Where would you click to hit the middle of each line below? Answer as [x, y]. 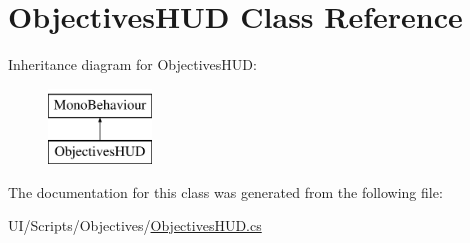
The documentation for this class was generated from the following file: [225, 191]
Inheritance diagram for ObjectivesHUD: [132, 64]
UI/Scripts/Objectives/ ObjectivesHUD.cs [135, 225]
